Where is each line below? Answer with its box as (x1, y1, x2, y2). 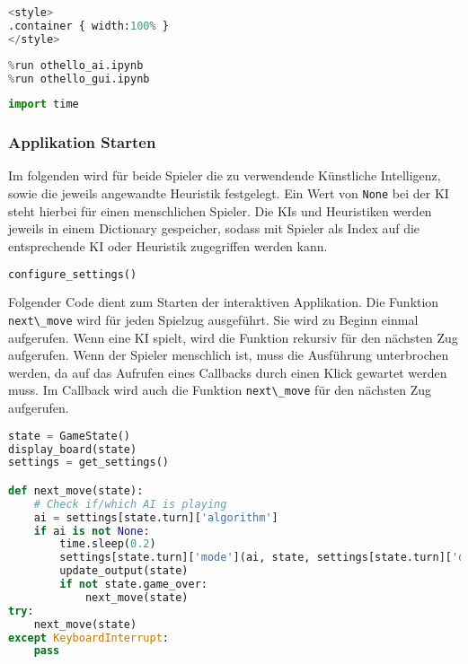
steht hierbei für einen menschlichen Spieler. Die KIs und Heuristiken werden (8, 201, 432, 220)
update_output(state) (59, 564, 189, 578)
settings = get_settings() (8, 456, 169, 469)
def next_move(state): (8, 484, 144, 497)
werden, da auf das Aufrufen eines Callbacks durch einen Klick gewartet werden (8, 363, 447, 381)
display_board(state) (8, 442, 137, 456)
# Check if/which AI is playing (33, 497, 227, 511)
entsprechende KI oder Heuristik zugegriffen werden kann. (8, 236, 328, 255)
